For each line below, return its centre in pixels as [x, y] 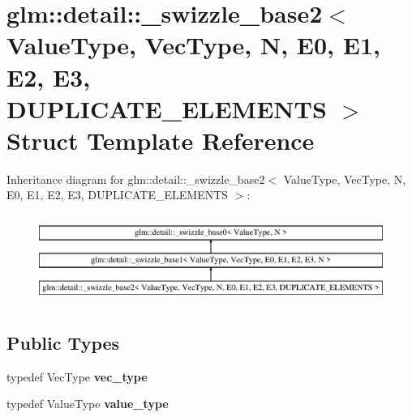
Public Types [63, 342]
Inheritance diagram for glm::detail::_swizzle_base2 [136, 179]
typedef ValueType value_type [88, 404]
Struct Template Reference [161, 140]
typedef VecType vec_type [77, 376]
